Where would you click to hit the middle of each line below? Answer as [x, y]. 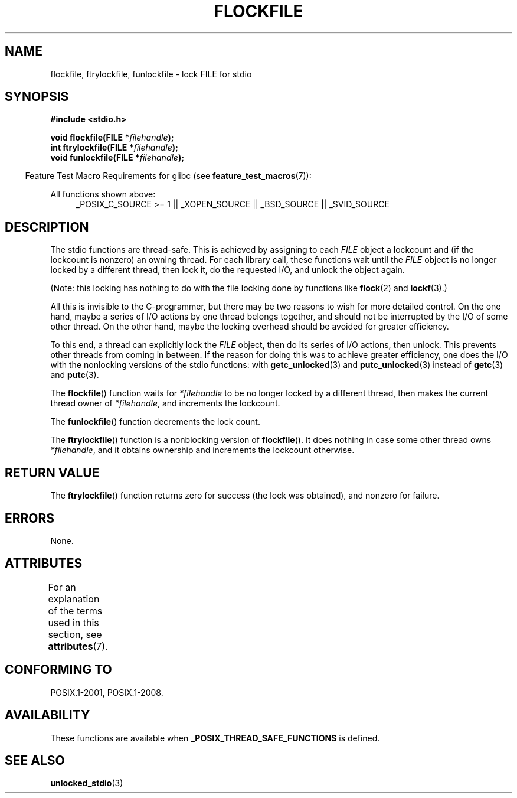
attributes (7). [78, 646]
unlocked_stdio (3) [87, 783]
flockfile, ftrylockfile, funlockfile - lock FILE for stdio [151, 74]
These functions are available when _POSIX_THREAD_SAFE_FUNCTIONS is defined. [215, 738]
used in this [73, 622]
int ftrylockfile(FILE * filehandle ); [114, 148]
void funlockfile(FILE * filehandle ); [117, 158]
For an [62, 587]
